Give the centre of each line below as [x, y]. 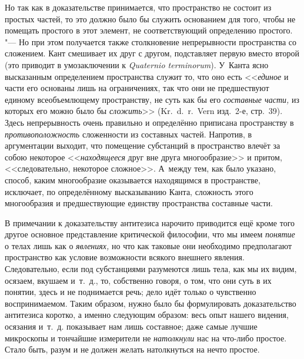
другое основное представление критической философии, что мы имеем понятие [150, 234]
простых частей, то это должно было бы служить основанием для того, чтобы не [150, 19]
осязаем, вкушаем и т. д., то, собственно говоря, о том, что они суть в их [138, 280]
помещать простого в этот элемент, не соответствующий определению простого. [149, 30]
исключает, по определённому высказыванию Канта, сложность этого [129, 191]
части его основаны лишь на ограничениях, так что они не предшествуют [137, 88]
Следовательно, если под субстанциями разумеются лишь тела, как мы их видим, [151, 269]
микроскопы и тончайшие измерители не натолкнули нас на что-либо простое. [146, 338]
